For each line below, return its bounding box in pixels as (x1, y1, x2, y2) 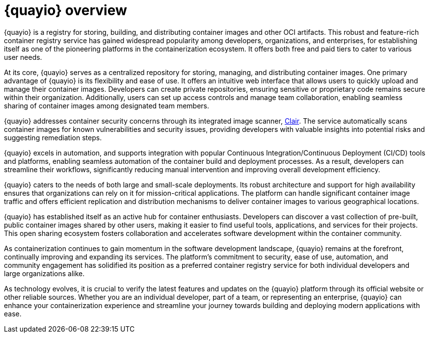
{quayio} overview (4, 2, 127, 19)
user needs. (4, 52, 42, 61)
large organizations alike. (4, 269, 85, 278)
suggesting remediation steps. (4, 133, 102, 142)
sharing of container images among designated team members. (4, 101, 210, 110)
